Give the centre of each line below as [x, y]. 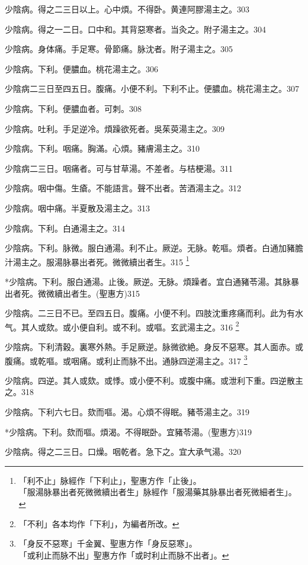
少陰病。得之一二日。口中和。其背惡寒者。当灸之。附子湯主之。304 [135, 29]
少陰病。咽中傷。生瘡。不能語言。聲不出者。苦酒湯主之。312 [123, 188]
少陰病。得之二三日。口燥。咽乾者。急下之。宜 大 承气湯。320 [123, 452]
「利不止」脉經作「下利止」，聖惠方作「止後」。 [110, 480]
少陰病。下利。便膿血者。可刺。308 [73, 108]
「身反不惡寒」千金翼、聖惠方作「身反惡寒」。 [108, 543]
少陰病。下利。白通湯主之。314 [65, 228]
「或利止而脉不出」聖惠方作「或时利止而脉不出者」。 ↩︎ [124, 555]
